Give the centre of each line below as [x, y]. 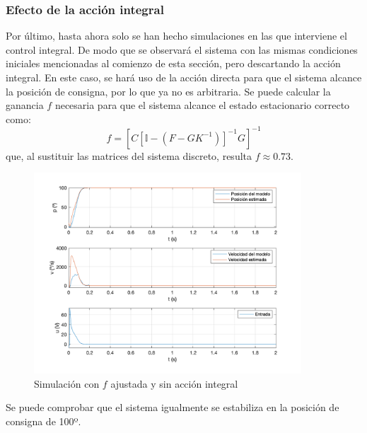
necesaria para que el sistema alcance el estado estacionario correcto [202, 105]
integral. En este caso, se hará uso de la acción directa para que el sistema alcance [184, 77]
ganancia [25, 105]
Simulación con [67, 383]
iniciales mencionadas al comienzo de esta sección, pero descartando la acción [173, 63]
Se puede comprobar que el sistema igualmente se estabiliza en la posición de [173, 407]
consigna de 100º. [43, 421]
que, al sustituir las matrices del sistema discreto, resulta [129, 155]
